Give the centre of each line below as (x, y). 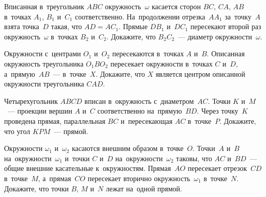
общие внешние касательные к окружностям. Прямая (88, 168)
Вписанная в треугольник (44, 6)
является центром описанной (200, 73)
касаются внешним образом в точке (128, 148)
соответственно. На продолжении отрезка (140, 16)
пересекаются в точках (148, 53)
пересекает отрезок (217, 168)
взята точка (22, 26)
